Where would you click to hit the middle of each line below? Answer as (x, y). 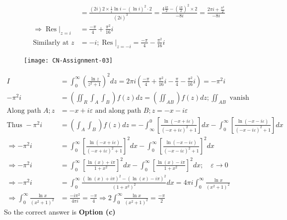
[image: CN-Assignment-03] (68, 60)
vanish (239, 98)
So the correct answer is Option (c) (60, 211)
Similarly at (51, 42)
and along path (118, 110)
